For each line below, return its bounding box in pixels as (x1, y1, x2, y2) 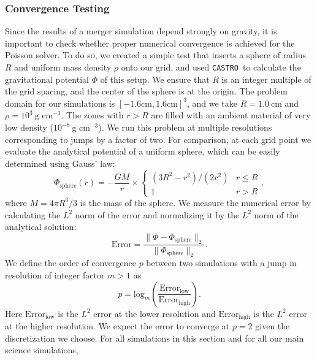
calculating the (5, 208, 61, 221)
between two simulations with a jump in (146, 256, 297, 269)
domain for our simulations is (5, 96, 115, 109)
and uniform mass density (14, 61, 112, 73)
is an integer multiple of (221, 72, 311, 85)
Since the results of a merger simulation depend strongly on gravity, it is (5, 25, 277, 37)
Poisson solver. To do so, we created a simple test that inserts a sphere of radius (5, 48, 307, 61)
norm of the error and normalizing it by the (75, 208, 240, 221)
